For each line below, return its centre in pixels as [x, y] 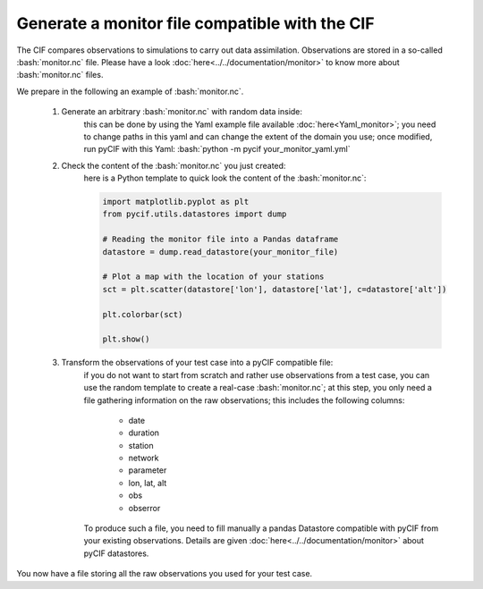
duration [144, 433]
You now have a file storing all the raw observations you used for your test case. [165, 574]
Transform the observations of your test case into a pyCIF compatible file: [197, 363]
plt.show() [126, 339]
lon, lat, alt [148, 483]
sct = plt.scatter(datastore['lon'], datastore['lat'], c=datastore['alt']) [275, 289]
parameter [148, 470]
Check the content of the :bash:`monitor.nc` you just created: [174, 165]
